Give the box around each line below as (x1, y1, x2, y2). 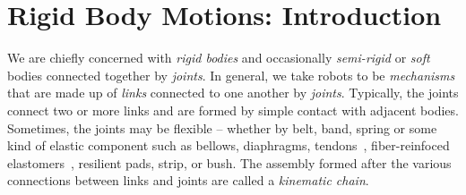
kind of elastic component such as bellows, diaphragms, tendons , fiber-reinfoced (7, 136, 450, 155)
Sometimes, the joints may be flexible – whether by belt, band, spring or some (7, 118, 437, 137)
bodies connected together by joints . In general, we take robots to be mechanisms (7, 65, 455, 84)
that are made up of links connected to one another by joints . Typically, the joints (7, 83, 459, 102)
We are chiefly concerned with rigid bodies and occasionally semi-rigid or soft (7, 48, 430, 67)
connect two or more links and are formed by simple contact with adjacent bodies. (7, 100, 459, 119)
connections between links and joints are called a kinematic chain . (7, 171, 369, 190)
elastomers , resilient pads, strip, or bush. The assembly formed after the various (7, 153, 452, 172)
